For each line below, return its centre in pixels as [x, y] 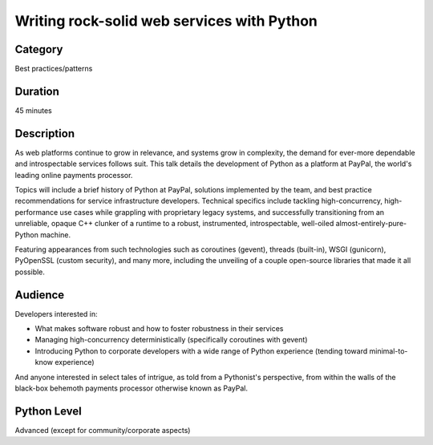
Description [45, 133]
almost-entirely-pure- [371, 224]
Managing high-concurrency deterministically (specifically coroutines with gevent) [171, 340]
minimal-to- [388, 351]
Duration [37, 91]
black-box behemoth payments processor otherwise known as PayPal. [132, 388]
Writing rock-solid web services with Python [166, 21]
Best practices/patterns [54, 69]
